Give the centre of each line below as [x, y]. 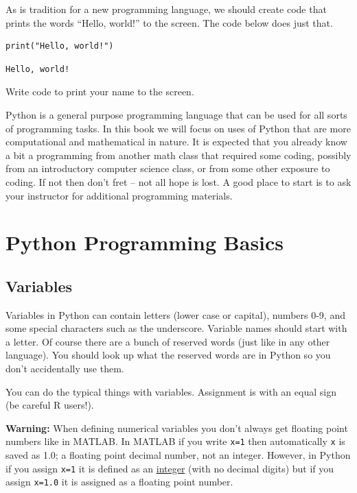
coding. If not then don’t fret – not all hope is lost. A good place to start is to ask [178, 181]
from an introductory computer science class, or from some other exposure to [168, 168]
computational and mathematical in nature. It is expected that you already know [176, 142]
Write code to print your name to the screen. [100, 92]
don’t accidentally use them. [65, 369]
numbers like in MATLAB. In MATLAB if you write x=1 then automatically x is [175, 441]
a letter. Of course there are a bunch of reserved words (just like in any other [168, 341]
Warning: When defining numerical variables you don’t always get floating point [177, 428]
